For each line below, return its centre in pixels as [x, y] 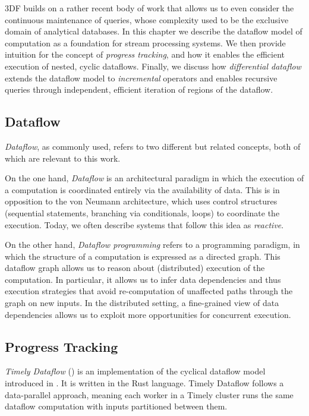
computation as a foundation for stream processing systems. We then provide [145, 42]
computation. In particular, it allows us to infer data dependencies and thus [143, 279]
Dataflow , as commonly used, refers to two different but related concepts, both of [153, 146]
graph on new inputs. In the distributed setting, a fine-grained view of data [142, 303]
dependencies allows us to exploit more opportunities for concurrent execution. [148, 314]
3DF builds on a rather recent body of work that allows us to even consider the [149, 8]
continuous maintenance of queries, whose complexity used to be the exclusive [147, 19]
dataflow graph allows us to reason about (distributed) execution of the [135, 268]
